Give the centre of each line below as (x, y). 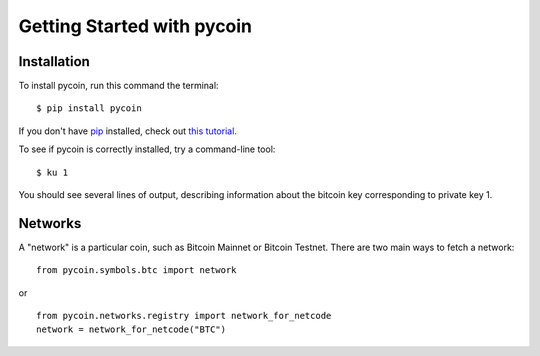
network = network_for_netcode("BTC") (131, 329)
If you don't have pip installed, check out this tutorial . (127, 131)
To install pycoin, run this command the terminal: (118, 86)
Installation (54, 61)
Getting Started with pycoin (135, 26)
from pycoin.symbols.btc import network (136, 270)
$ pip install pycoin (89, 108)
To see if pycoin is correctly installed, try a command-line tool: (147, 149)
